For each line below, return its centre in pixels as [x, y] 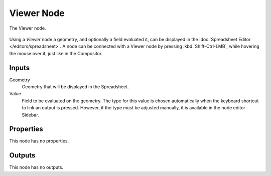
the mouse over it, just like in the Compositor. [56, 53]
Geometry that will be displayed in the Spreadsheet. [75, 87]
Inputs [20, 68]
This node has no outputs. [36, 167]
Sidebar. [31, 115]
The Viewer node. [28, 28]
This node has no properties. [39, 141]
